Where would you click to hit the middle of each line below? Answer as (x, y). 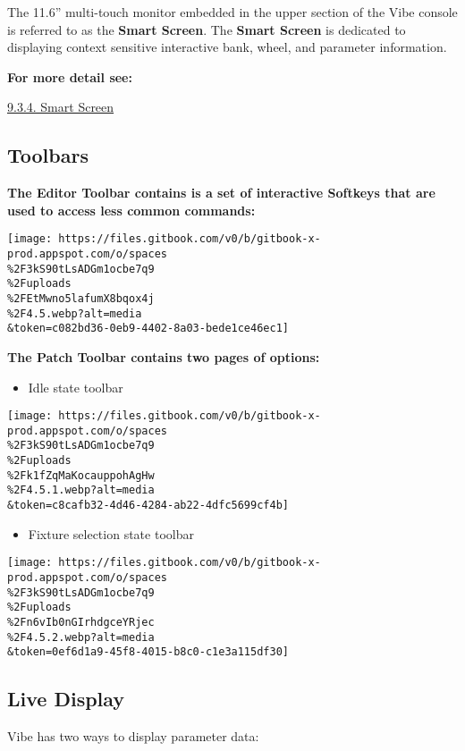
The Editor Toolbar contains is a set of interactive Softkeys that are (221, 193)
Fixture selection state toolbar (111, 533)
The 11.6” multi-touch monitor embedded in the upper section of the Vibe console (232, 12)
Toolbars (48, 155)
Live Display (66, 699)
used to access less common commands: (131, 210)
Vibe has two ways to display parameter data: (133, 736)
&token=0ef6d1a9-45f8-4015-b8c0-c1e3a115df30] (148, 652)
